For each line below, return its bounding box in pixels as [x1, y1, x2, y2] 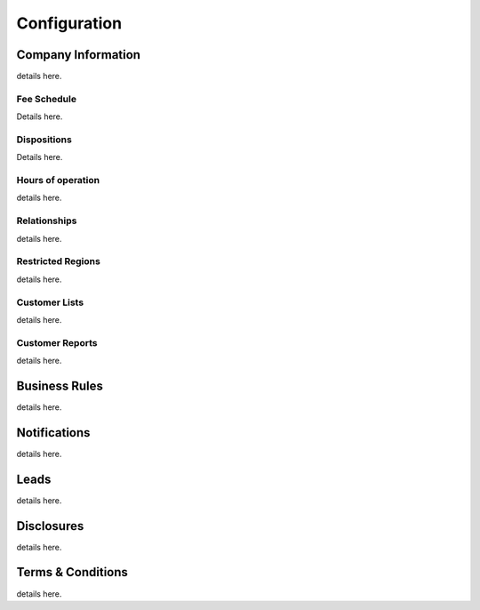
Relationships [16, 214, 77, 227]
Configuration [16, 13, 123, 33]
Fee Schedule [16, 92, 77, 105]
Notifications [16, 425, 91, 440]
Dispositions [16, 133, 73, 146]
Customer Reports [16, 336, 98, 349]
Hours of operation [16, 174, 100, 187]
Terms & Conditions [16, 565, 129, 580]
